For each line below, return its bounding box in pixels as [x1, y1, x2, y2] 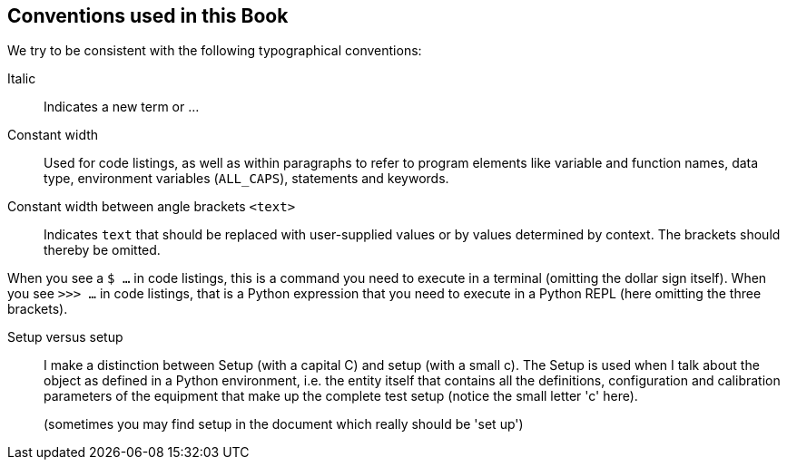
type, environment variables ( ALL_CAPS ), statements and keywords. [44, 170, 449, 187]
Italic [7, 71, 36, 87]
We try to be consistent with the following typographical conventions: [7, 43, 422, 59]
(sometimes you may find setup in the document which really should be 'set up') [44, 416, 524, 433]
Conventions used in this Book [7, 5, 289, 27]
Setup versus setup [7, 329, 123, 345]
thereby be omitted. [44, 242, 161, 258]
